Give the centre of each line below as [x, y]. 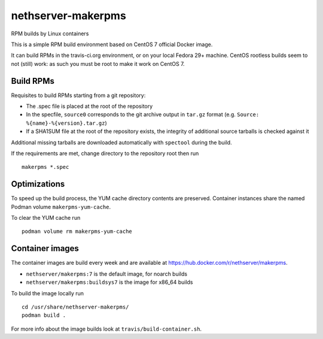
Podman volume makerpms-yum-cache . [61, 207]
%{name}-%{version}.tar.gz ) [66, 123]
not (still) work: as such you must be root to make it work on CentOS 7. [98, 63]
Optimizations [38, 184]
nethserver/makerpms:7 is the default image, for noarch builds [107, 274]
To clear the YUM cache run [46, 218]
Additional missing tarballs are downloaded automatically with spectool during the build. [122, 142]
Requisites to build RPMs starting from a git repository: [78, 95]
